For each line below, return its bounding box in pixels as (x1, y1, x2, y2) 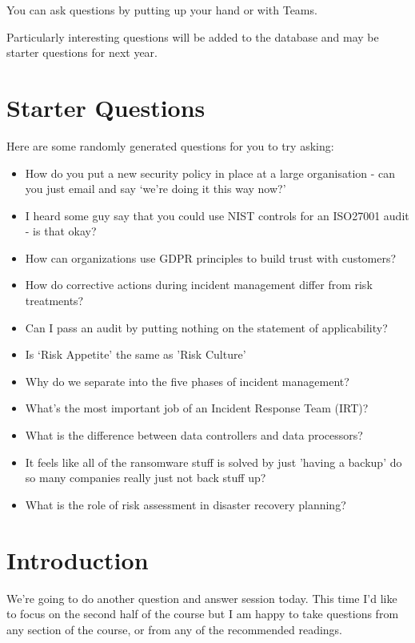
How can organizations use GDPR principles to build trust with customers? (25, 249, 397, 266)
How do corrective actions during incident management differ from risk (25, 276, 373, 293)
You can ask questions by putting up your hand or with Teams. (6, 2, 317, 18)
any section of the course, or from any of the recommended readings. (6, 621, 343, 637)
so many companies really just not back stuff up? (25, 469, 266, 486)
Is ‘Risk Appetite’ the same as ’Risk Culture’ (25, 346, 246, 363)
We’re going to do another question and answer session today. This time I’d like (6, 589, 397, 606)
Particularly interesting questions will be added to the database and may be (6, 28, 379, 45)
